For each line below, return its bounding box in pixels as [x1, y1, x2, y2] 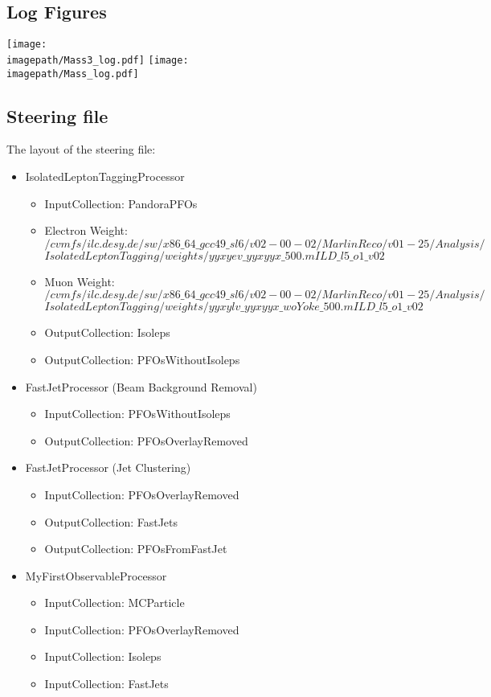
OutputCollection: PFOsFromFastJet [44, 540, 227, 557]
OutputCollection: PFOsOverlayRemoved [44, 432, 248, 449]
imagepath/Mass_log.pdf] [6, 68, 139, 80]
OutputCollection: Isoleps [44, 324, 170, 341]
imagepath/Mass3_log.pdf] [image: [6, 54, 189, 66]
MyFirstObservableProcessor [25, 567, 167, 584]
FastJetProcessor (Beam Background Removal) [25, 378, 257, 395]
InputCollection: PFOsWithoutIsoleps [44, 405, 231, 422]
